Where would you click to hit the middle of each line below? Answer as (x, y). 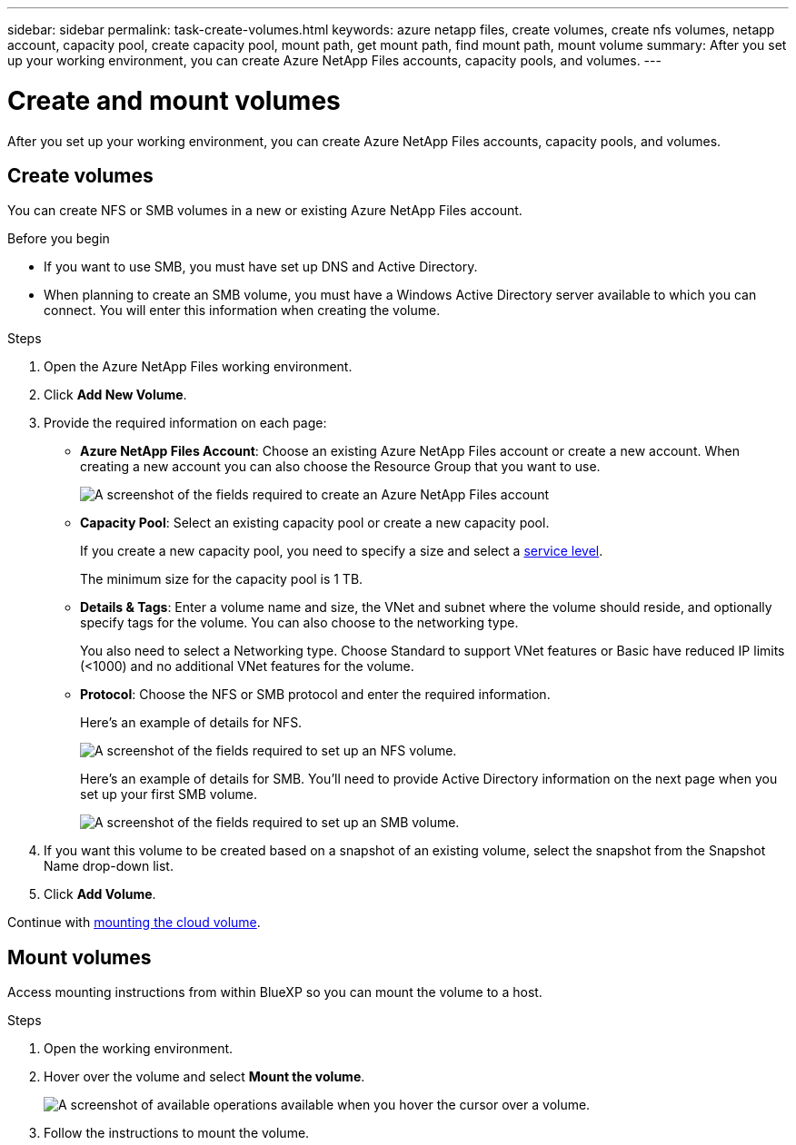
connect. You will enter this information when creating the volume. (242, 311)
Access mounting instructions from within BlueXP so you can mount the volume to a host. (275, 992)
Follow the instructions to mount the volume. (177, 1133)
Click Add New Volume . (115, 395)
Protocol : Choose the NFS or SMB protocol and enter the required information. (315, 695)
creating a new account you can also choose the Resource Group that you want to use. (340, 467)
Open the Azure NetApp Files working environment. (198, 367)
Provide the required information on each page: (185, 423)
